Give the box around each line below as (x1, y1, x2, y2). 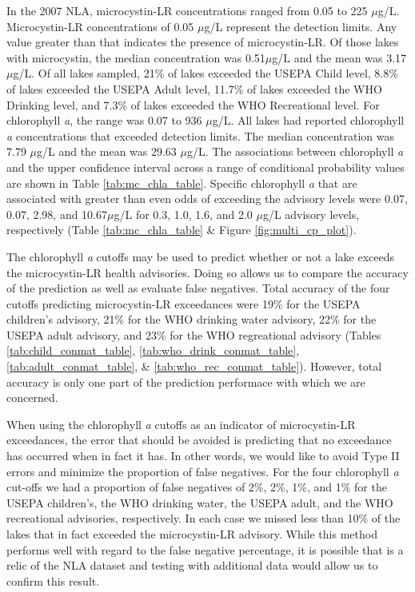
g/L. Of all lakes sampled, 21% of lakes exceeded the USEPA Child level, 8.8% (13, 65, 398, 81)
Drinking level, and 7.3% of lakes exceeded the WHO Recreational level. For (6, 96, 380, 113)
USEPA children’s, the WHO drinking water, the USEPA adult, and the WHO (6, 494, 393, 511)
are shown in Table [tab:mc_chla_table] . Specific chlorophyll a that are (6, 174, 357, 191)
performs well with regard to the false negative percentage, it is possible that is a (6, 541, 404, 558)
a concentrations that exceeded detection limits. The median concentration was (6, 127, 394, 144)
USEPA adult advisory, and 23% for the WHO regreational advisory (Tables (6, 326, 381, 343)
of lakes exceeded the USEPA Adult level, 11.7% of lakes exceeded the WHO (6, 80, 382, 97)
